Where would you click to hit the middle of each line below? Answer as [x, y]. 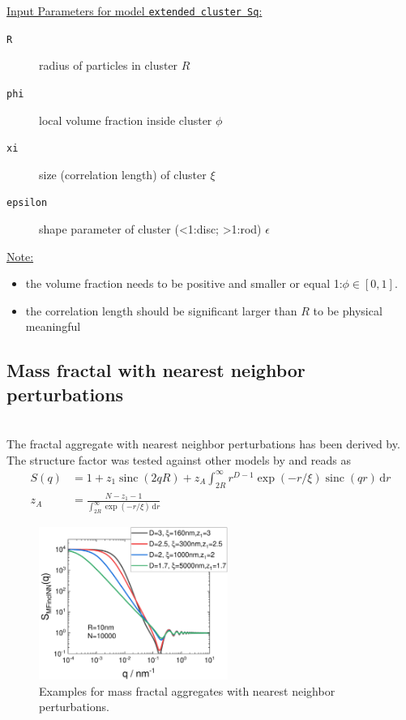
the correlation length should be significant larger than [161, 310]
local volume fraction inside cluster [126, 120]
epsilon [27, 203]
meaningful [53, 326]
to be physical [348, 310]
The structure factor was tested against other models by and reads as [179, 459]
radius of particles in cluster [109, 65]
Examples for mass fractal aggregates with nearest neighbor [187, 690]
